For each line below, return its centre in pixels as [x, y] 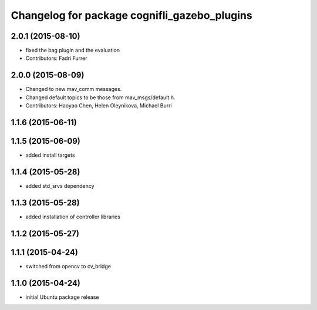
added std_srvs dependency [60, 186]
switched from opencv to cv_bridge [68, 266]
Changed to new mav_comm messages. [74, 89]
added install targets [50, 155]
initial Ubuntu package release [62, 297]
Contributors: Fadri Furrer [56, 58]
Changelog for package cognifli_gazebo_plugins [131, 15]
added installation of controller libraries [73, 217]
